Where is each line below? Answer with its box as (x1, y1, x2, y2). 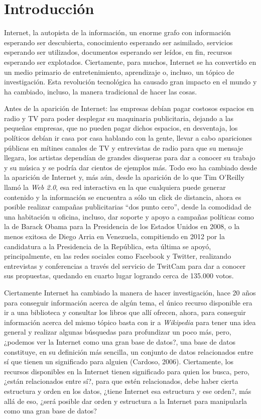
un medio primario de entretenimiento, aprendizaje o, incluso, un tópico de (4, 66, 234, 77)
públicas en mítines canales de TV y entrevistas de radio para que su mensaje (4, 142, 243, 153)
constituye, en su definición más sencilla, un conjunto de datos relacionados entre (4, 346, 253, 357)
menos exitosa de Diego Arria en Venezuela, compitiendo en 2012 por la (4, 231, 225, 241)
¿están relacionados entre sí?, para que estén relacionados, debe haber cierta (4, 376, 238, 386)
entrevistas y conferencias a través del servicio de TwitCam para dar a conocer (4, 260, 246, 271)
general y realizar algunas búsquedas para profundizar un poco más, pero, (4, 327, 231, 337)
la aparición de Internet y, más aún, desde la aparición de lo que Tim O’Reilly (4, 172, 244, 182)
